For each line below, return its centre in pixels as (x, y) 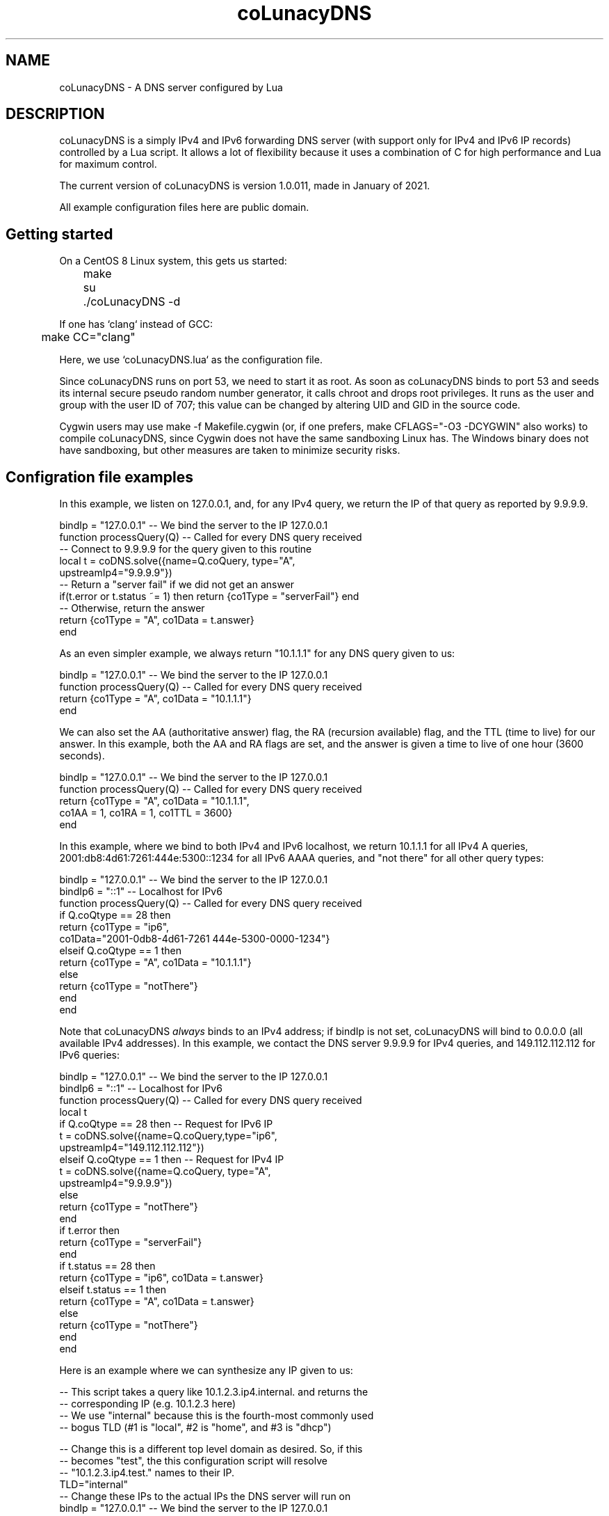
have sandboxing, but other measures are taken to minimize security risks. (230, 450)
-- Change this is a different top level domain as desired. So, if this (211, 1449)
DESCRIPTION (55, 114)
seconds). (82, 756)
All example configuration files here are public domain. (184, 207)
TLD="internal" (94, 1485)
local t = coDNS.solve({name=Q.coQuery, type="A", (177, 561)
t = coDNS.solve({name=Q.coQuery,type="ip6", (168, 1136)
